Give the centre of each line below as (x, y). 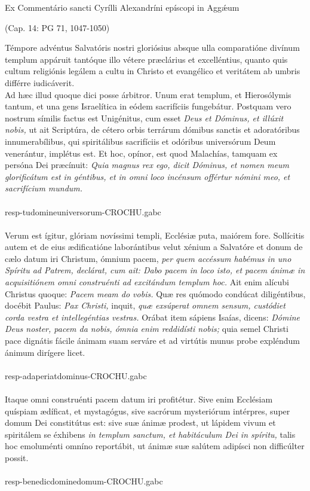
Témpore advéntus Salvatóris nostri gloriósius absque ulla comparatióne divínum (152, 48)
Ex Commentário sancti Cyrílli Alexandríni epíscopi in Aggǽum (122, 7)
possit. (17, 457)
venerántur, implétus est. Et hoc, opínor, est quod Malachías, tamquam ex (141, 153)
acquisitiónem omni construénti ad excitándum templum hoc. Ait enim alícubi (147, 282)
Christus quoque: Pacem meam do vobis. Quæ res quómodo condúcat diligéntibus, (155, 293)
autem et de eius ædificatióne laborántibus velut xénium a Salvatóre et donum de (154, 247)
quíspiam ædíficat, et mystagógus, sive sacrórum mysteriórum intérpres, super (148, 411)
